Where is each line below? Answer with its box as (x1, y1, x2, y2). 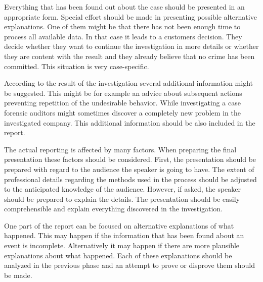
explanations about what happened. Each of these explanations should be (4, 250, 232, 260)
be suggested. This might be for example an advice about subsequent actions (4, 87, 242, 98)
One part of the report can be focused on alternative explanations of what (4, 220, 234, 231)
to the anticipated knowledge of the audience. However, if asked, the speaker (4, 184, 241, 194)
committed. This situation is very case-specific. (4, 61, 149, 71)
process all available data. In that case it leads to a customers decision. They (4, 31, 242, 41)
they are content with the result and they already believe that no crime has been (4, 50, 255, 61)
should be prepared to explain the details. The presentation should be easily (4, 193, 240, 204)
